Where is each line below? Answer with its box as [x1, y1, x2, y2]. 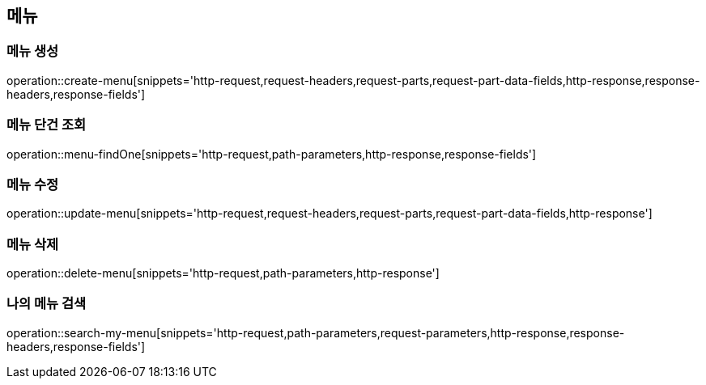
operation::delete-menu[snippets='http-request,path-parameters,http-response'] [6, 266, 440, 281]
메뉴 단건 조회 [6, 116, 87, 133]
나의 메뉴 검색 [6, 295, 87, 312]
